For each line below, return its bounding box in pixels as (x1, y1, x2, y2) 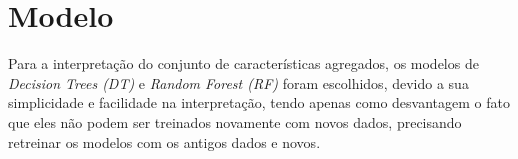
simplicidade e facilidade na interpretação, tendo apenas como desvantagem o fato (8, 92, 510, 113)
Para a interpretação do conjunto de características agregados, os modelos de (8, 53, 479, 74)
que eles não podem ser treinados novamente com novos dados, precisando (8, 111, 462, 132)
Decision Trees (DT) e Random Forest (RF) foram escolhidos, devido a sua (8, 72, 469, 93)
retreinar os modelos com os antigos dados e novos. (8, 131, 321, 152)
